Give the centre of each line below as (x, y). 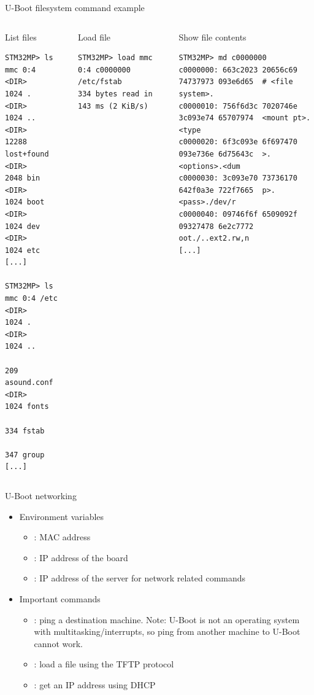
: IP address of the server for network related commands (140, 578)
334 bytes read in (115, 94)
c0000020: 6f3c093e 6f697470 (238, 142)
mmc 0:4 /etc (31, 299)
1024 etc (23, 250)
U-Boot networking (41, 495)
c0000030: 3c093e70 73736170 (238, 178)
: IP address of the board (81, 557)
